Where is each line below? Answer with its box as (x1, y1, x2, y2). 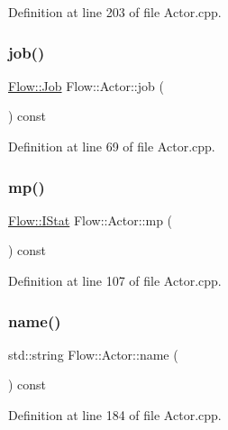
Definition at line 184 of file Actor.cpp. (8, 406, 222, 424)
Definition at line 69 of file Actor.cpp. (8, 137, 215, 155)
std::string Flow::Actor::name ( (8, 344, 178, 363)
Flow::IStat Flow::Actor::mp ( (8, 210, 173, 229)
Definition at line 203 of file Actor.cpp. (8, 3, 222, 21)
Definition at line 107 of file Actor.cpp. (8, 271, 222, 289)
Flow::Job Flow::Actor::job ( (8, 76, 164, 95)
